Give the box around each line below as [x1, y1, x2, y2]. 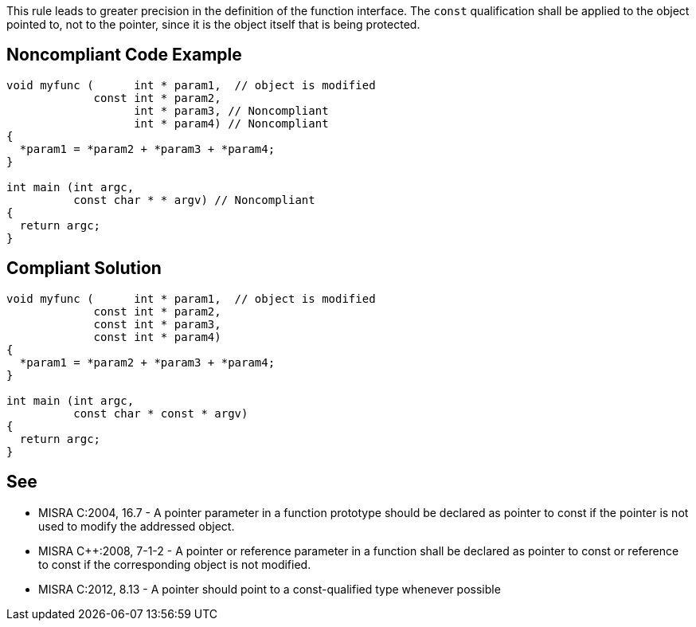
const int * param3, [93, 317, 221, 331]
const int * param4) [93, 330, 221, 343]
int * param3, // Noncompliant [134, 104, 329, 117]
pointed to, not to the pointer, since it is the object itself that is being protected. [6, 18, 420, 31]
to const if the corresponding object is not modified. [38, 557, 311, 571]
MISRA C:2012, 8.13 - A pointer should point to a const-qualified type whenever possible [38, 582, 501, 596]
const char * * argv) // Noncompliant [73, 193, 315, 206]
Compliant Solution [6, 258, 162, 279]
